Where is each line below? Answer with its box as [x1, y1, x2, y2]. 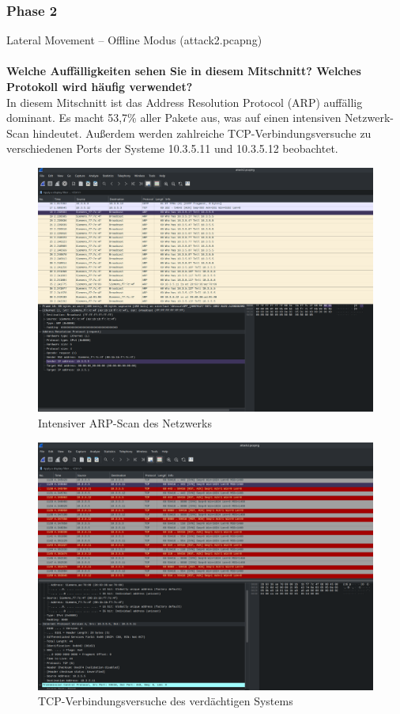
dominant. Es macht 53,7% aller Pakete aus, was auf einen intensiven [6, 109, 342, 126]
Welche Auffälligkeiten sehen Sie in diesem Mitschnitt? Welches [6, 63, 361, 79]
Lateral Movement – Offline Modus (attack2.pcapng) [6, 32, 262, 48]
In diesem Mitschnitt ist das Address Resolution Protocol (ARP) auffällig [6, 93, 363, 110]
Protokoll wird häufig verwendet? [6, 78, 193, 94]
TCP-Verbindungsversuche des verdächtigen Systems [38, 693, 293, 709]
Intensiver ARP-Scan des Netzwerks [38, 415, 212, 431]
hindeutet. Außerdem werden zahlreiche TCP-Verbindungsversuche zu [32, 124, 372, 141]
